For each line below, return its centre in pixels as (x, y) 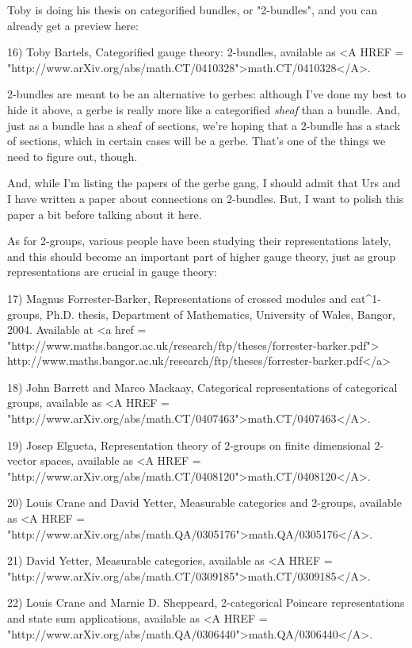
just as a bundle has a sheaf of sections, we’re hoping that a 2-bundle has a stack (204, 125)
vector (22, 460)
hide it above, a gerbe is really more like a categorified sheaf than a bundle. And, (204, 109)
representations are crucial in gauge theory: (112, 272)
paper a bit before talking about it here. (105, 214)
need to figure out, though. (72, 156)
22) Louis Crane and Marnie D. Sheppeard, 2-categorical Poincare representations (206, 602)
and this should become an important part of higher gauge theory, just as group (202, 256)
